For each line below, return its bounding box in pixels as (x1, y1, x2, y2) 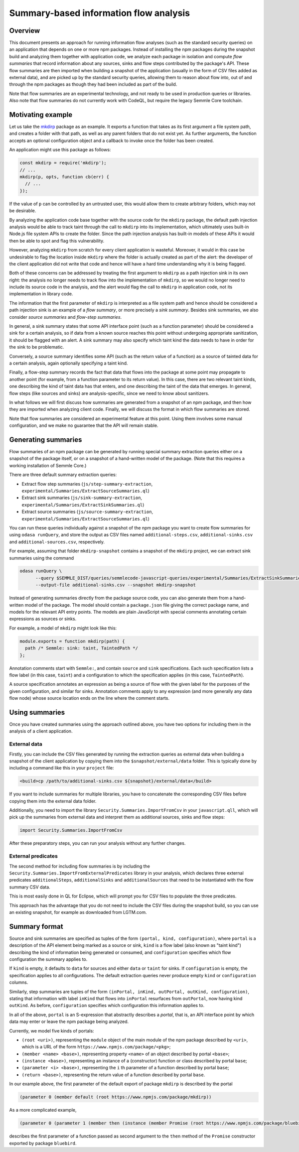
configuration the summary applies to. (9, 956, 88, 962)
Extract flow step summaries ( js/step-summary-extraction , (21, 481, 153, 487)
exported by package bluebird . (9, 1140, 77, 1146)
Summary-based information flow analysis (9, 7, 190, 18)
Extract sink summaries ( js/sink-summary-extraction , (21, 495, 142, 501)
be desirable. (9, 208, 36, 214)
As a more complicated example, (9, 1107, 77, 1113)
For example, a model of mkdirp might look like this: (9, 625, 117, 631)
